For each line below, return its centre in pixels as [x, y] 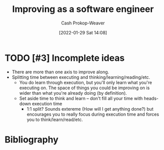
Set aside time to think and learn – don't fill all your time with [81, 98]
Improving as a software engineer [83, 9]
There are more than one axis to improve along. [60, 72]
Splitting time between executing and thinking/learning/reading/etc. [81, 77]
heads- [151, 98]
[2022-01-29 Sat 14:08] [83, 32]
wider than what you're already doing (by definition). [73, 93]
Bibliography [32, 139]
